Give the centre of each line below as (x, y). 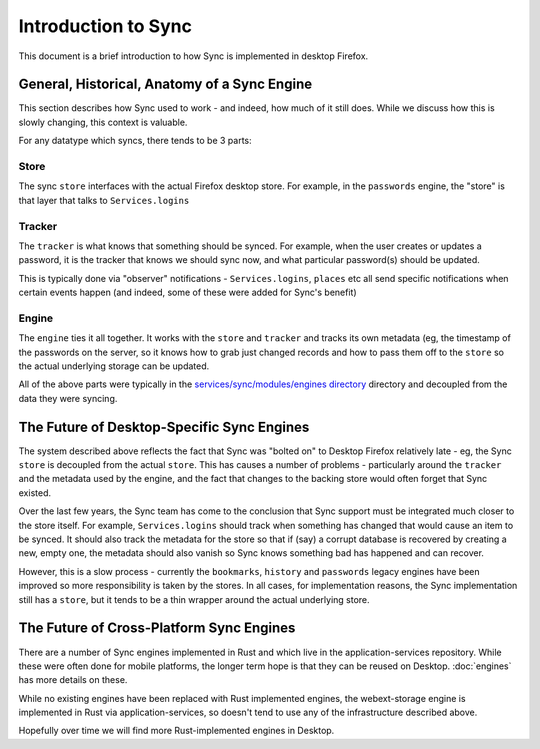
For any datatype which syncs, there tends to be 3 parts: (135, 141)
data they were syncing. (68, 398)
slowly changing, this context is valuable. (103, 122)
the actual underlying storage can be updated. (114, 366)
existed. (35, 492)
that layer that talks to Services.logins (104, 200)
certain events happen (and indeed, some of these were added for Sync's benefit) (187, 292)
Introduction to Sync (105, 26)
